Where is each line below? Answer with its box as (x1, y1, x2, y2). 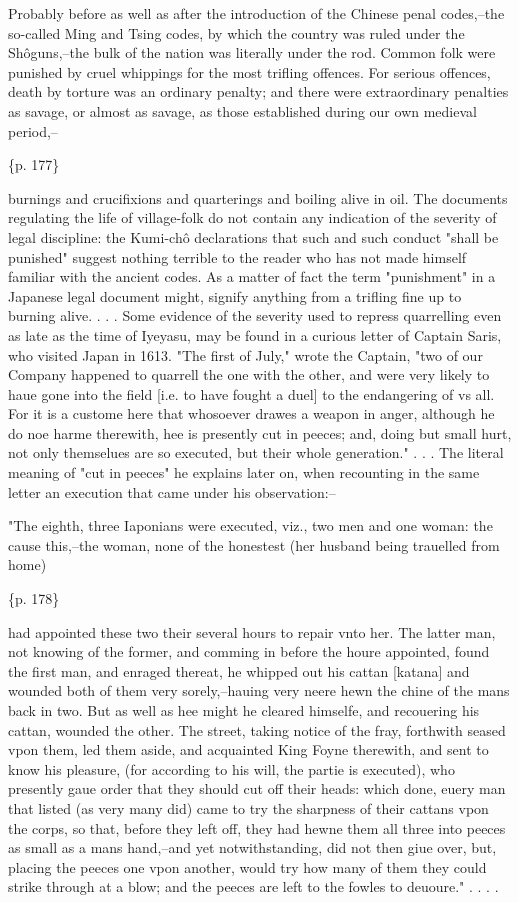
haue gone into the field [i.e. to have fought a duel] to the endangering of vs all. (8, 383, 495, 404)
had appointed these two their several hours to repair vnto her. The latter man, (8, 621, 496, 642)
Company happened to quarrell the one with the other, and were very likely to (8, 364, 490, 385)
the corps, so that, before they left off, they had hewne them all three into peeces (8, 817, 506, 838)
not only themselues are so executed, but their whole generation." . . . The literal (8, 442, 504, 463)
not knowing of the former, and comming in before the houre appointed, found (8, 641, 490, 662)
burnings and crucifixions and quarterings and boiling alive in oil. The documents (8, 187, 508, 208)
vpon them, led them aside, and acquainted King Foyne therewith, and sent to (8, 739, 489, 760)
